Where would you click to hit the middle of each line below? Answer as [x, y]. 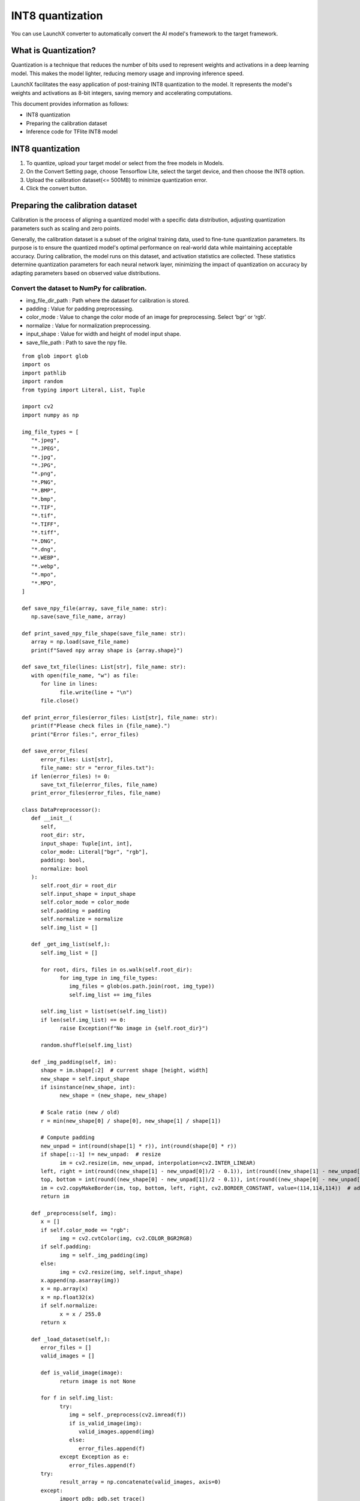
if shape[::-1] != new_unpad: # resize [101, 1155]
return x [53, 1322]
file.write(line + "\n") [96, 692]
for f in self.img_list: [77, 1398]
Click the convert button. [57, 189]
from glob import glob [55, 356]
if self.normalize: [69, 1306]
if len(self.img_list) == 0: [83, 1020]
